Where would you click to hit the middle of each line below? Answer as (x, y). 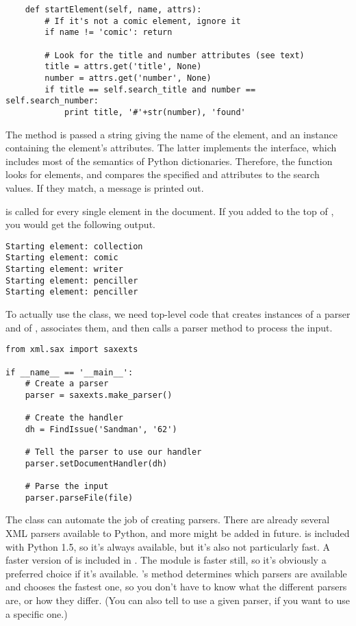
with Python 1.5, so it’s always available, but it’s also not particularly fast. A (168, 546)
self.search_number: (52, 101)
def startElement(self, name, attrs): (113, 10)
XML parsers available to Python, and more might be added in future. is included (178, 533)
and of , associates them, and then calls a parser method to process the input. (169, 327)
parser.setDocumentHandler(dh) (96, 463)
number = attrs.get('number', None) (128, 78)
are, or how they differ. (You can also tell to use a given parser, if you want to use (178, 600)
